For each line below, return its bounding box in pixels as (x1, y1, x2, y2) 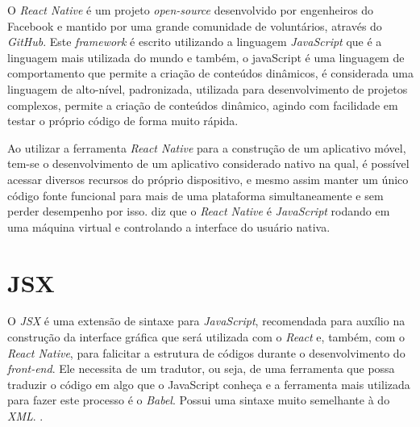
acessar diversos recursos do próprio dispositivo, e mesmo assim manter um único (7, 170, 409, 187)
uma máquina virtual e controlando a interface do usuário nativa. (7, 218, 331, 235)
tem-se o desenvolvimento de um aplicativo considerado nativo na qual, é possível (7, 155, 410, 172)
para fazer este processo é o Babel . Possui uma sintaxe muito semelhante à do (7, 391, 390, 408)
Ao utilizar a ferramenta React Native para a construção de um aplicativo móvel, (7, 139, 406, 156)
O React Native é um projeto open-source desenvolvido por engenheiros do (7, 2, 374, 18)
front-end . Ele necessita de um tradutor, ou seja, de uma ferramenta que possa (7, 360, 395, 377)
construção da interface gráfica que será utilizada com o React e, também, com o (7, 329, 405, 345)
